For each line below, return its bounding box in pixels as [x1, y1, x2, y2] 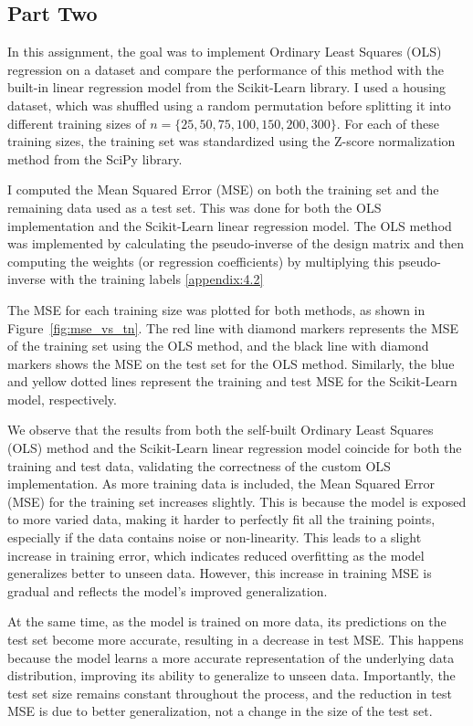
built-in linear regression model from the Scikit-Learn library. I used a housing [7, 78, 446, 97]
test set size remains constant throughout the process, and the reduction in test [7, 683, 452, 702]
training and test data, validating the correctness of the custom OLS [7, 456, 391, 475]
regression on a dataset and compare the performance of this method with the [7, 59, 445, 79]
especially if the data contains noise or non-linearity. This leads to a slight [7, 528, 422, 547]
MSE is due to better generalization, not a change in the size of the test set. [7, 701, 433, 721]
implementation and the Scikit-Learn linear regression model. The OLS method [7, 216, 452, 235]
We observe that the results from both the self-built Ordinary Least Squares [7, 420, 434, 439]
